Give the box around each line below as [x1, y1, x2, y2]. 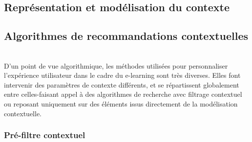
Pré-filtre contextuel [4, 129, 85, 141]
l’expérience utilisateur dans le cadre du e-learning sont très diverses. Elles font [4, 70, 241, 80]
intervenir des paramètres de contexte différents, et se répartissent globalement [4, 79, 239, 89]
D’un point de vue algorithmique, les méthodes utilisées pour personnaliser [4, 60, 228, 71]
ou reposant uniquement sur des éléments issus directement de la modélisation [4, 98, 238, 108]
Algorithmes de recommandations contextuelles [4, 28, 249, 43]
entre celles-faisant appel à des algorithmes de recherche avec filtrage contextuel [4, 89, 242, 99]
